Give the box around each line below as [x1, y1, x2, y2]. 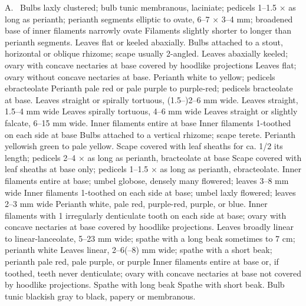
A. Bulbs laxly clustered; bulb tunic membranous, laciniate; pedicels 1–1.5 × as [5, 1, 296, 13]
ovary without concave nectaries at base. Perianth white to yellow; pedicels [5, 70, 275, 83]
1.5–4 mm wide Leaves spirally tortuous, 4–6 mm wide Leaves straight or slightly [5, 105, 298, 117]
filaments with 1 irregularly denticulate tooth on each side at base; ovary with [5, 209, 287, 221]
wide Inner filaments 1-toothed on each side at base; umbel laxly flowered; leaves [5, 186, 296, 198]
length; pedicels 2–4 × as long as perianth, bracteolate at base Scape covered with [5, 151, 302, 163]
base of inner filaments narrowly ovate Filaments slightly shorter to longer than [5, 24, 292, 37]
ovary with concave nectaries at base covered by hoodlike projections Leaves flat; [5, 58, 297, 71]
